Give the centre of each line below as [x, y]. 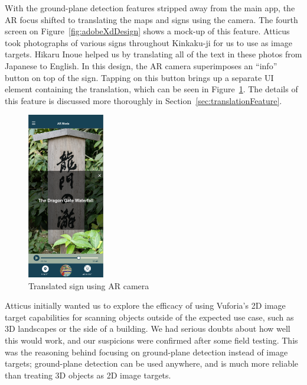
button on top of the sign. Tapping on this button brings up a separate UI [139, 77]
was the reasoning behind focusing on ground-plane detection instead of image [146, 352]
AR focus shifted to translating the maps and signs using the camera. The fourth [151, 19]
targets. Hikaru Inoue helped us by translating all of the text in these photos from [153, 54]
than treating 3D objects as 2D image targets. [88, 375]
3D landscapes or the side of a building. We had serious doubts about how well [148, 329]
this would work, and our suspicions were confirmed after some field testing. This [151, 340]
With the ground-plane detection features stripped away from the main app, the [150, 8]
